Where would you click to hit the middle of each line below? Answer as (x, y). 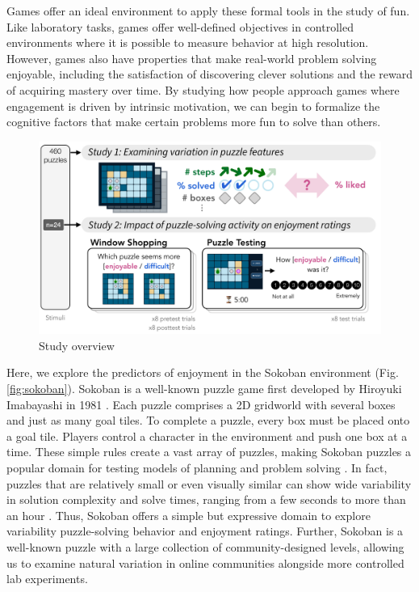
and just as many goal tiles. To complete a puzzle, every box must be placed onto (208, 420)
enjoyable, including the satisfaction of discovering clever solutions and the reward (210, 74)
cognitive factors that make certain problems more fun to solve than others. (194, 122)
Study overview (77, 345)
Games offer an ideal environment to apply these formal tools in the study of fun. (208, 11)
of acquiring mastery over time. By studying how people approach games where (203, 89)
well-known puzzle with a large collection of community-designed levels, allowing (205, 546)
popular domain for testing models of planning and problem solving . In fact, (197, 467)
